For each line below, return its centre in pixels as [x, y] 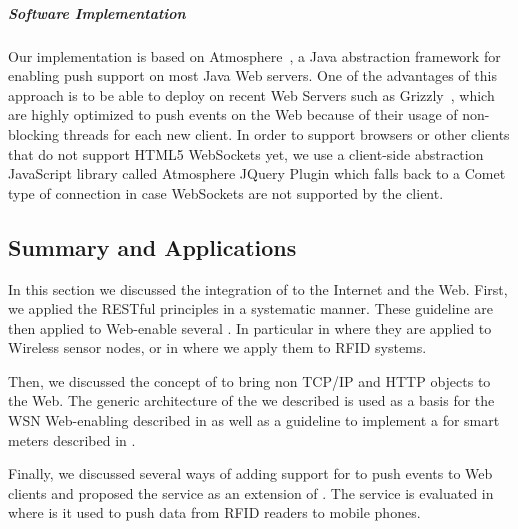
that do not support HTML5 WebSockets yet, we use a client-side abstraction [246, 153]
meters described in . [72, 439]
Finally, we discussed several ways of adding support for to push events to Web [250, 473]
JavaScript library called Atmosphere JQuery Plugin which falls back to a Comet [257, 173]
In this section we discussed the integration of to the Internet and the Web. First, [258, 288]
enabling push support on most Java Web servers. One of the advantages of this [252, 75]
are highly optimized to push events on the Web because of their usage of [233, 114]
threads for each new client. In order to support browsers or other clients [286, 133]
